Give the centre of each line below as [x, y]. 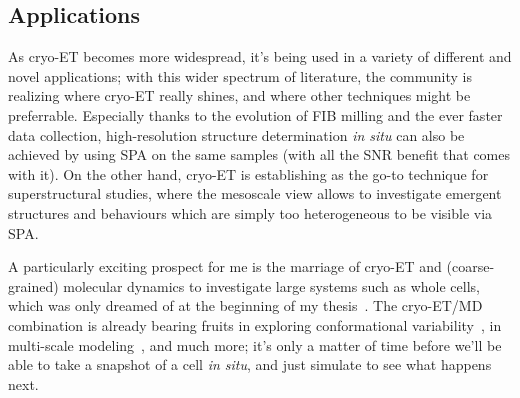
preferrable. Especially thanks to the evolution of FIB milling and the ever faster [255, 114]
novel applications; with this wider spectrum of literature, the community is [240, 75]
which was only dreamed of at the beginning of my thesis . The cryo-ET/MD [245, 305]
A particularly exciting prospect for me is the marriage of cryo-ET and [225, 266]
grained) [33, 285]
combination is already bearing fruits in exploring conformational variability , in [255, 324]
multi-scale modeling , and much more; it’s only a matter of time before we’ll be [255, 344]
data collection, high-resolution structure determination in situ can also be [236, 134]
